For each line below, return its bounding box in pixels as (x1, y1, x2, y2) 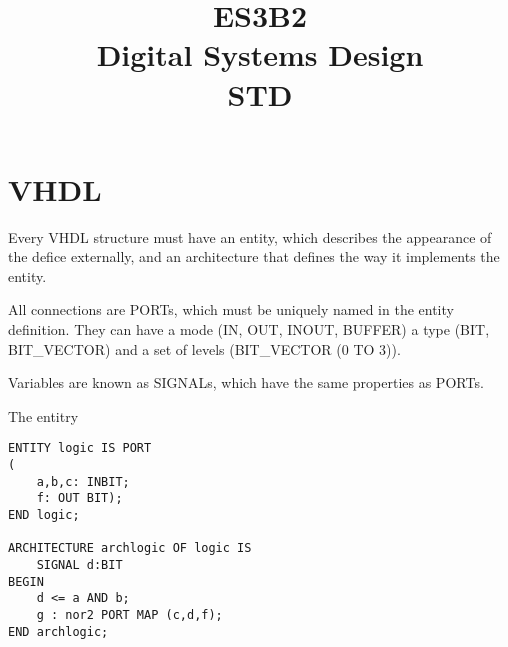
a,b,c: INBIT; (36, 474, 130, 489)
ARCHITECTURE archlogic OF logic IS (8, 541, 252, 556)
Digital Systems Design (96, 34, 424, 75)
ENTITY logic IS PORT (8, 441, 152, 456)
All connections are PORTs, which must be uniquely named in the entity (8, 299, 454, 320)
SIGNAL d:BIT (36, 558, 123, 573)
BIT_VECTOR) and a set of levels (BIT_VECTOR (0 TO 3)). (8, 338, 401, 359)
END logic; (8, 508, 80, 523)
